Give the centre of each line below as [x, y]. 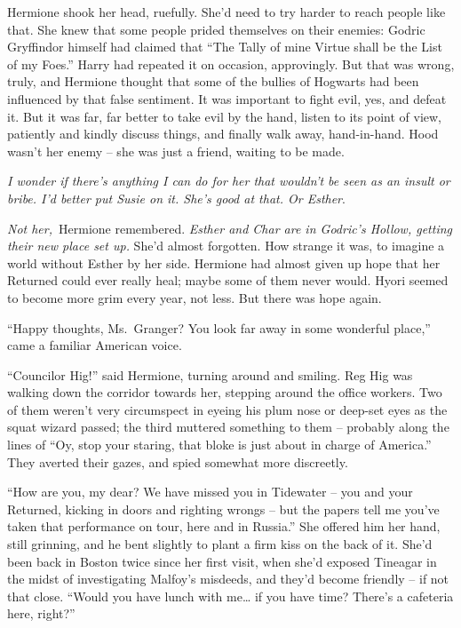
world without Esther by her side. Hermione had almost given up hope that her [224, 262]
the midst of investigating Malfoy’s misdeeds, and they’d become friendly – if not [228, 579]
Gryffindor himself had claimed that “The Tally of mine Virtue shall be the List [225, 47]
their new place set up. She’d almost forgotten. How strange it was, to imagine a [226, 246]
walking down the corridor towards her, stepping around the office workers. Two [225, 392]
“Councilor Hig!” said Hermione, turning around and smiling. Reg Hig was [210, 374]
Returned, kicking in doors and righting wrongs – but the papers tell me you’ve [223, 509]
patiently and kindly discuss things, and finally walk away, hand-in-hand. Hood [223, 134]
